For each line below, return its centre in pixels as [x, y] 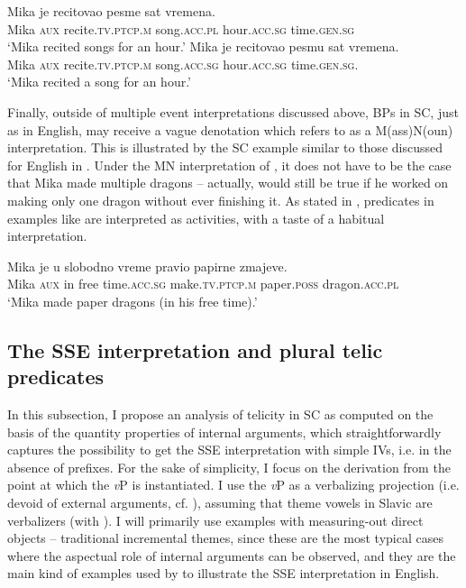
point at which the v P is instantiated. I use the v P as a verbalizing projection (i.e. [233, 485]
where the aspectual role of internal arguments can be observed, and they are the [232, 555]
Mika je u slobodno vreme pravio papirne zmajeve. [147, 266]
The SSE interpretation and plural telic [195, 349]
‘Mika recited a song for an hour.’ [99, 82]
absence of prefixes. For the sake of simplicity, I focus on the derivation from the [229, 467]
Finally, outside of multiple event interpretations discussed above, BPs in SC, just [233, 111]
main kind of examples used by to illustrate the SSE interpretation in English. [224, 573]
